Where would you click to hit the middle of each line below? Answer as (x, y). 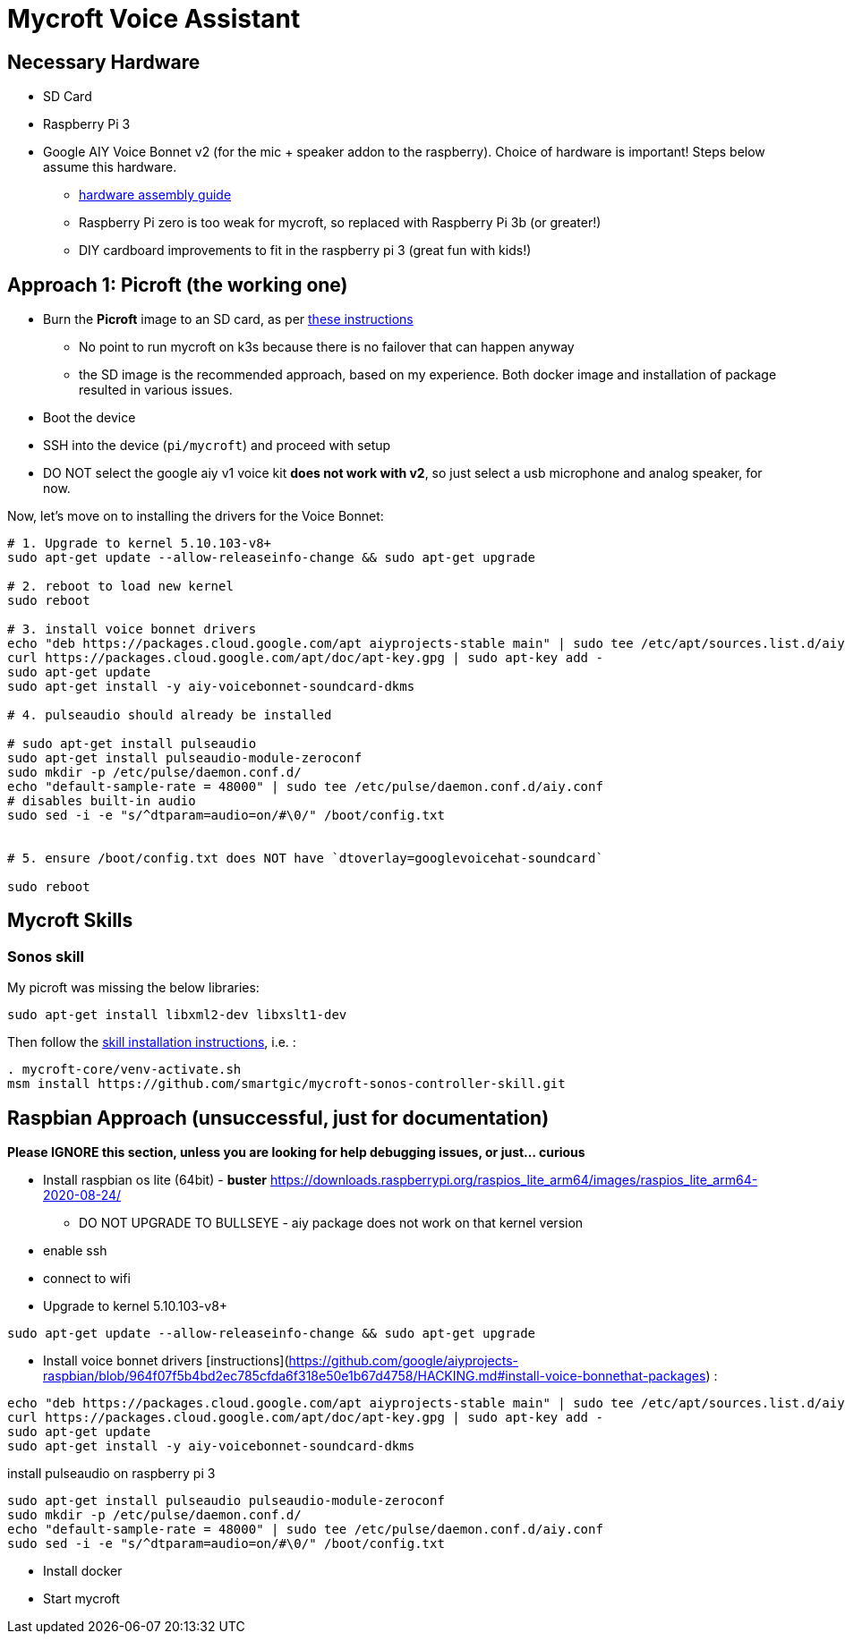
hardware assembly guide (155, 195)
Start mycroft (81, 1599)
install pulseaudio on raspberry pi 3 (111, 1474)
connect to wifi (87, 1279)
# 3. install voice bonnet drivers (132, 629)
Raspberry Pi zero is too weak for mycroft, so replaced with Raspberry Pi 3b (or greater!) (340, 223)
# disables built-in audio (102, 801)
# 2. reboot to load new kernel (120, 587)
